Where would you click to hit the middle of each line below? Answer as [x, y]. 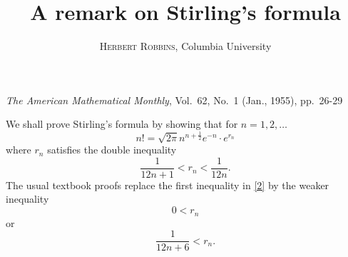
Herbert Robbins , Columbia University [185, 46]
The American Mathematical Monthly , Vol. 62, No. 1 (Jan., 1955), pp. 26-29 [174, 100]
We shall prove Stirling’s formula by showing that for [122, 124]
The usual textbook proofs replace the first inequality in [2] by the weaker [168, 185]
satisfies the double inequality [112, 150]
